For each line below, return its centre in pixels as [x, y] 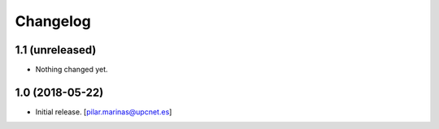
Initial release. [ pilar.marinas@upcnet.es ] [104, 112]
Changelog [53, 21]
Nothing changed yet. [72, 70]
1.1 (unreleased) [56, 50]
